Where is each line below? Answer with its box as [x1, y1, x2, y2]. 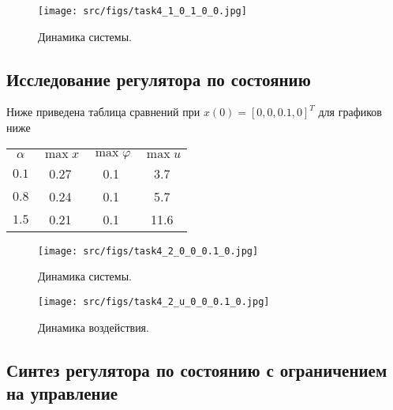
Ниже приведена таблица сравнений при [6, 103, 200, 120]
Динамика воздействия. [38, 318, 149, 335]
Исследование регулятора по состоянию [6, 66, 311, 91]
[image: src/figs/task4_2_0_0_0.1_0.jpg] [38, 245, 259, 257]
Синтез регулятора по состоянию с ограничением [6, 357, 387, 382]
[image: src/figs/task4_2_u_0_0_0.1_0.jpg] [38, 295, 270, 307]
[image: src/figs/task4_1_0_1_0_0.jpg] [38, 6, 247, 17]
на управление [6, 380, 118, 404]
